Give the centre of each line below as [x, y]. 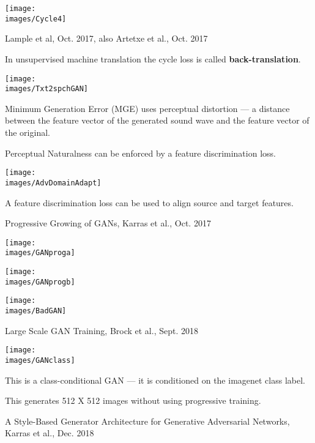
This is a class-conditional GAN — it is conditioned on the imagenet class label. [155, 380]
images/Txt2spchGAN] [47, 89]
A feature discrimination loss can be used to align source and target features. [149, 202]
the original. [28, 132]
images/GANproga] [40, 253]
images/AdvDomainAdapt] [53, 183]
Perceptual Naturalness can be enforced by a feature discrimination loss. [140, 153]
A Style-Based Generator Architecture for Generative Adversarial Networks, [147, 421]
